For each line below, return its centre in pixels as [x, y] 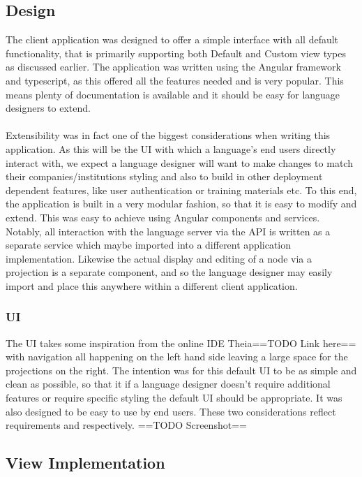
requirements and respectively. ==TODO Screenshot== [126, 425]
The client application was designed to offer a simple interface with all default [172, 39]
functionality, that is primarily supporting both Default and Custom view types [176, 53]
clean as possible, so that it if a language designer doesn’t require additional [168, 384]
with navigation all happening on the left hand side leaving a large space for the [177, 357]
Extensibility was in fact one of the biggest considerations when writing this [168, 135]
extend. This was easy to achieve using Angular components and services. [163, 217]
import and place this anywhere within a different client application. [152, 285]
